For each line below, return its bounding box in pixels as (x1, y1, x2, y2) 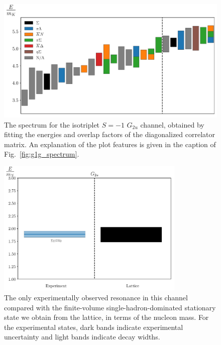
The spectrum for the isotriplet (4, 119, 100, 130)
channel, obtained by (140, 119, 204, 130)
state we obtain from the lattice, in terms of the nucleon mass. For (4, 312, 209, 322)
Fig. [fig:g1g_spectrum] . (4, 149, 79, 159)
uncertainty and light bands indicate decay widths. (4, 331, 160, 342)
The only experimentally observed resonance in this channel (4, 292, 188, 303)
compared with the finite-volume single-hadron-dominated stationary (4, 302, 216, 312)
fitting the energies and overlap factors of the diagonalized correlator (4, 129, 215, 140)
